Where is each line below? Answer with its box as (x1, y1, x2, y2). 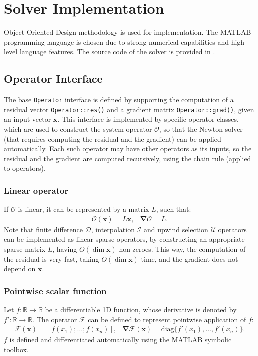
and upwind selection (143, 224, 208, 234)
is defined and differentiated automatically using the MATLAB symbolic (9, 334, 232, 345)
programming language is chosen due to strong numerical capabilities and (4, 36, 229, 47)
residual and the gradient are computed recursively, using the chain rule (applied (4, 153, 251, 163)
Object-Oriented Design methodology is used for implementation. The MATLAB (4, 27, 251, 37)
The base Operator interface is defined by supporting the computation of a (4, 94, 234, 105)
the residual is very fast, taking (4, 253, 99, 264)
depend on (4, 263, 36, 274)
